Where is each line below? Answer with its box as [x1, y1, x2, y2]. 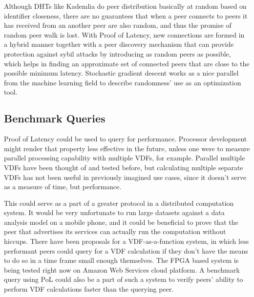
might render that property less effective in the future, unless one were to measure [4, 143, 250, 153]
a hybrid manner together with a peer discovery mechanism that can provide [4, 39, 234, 49]
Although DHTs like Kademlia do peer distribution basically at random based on [4, 1, 247, 11]
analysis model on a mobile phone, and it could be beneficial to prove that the [4, 217, 238, 227]
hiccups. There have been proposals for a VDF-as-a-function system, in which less [4, 236, 249, 246]
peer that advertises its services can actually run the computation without [4, 226, 226, 237]
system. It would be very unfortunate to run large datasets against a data [4, 207, 225, 218]
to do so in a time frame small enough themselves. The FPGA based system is [4, 255, 239, 265]
